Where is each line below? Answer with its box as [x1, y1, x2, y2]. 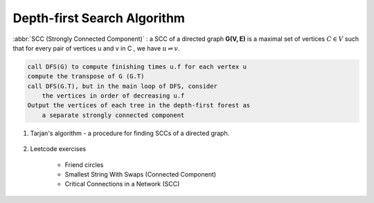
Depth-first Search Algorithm [12, 10, 185, 26]
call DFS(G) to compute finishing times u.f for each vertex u [27, 62, 247, 71]
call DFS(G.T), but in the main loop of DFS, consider [27, 82, 217, 90]
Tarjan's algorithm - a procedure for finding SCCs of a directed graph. [30, 129, 230, 137]
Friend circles [64, 160, 104, 169]
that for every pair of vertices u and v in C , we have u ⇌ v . [12, 44, 180, 52]
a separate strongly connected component [42, 111, 185, 119]
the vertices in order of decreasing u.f [42, 92, 185, 100]
